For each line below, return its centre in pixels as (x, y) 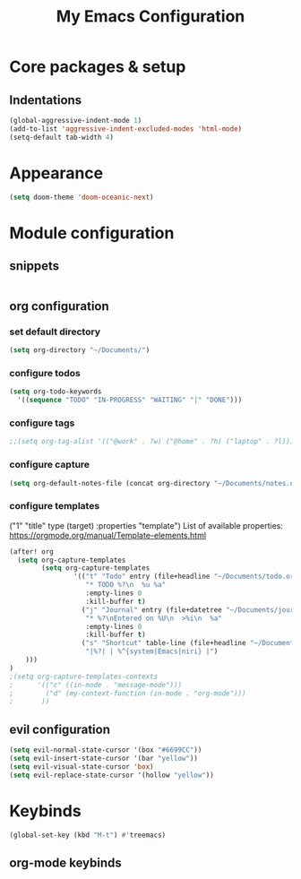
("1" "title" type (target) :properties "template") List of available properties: (146, 525)
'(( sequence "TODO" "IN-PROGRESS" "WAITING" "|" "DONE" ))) (130, 401)
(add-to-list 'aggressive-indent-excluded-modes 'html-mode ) (126, 129)
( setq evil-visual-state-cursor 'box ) (82, 767)
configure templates (55, 506)
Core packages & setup (98, 67)
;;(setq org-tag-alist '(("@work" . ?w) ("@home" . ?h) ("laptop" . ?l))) (152, 442)
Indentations (46, 100)
